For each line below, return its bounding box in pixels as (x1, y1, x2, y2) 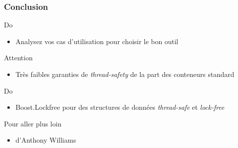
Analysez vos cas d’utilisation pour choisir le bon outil (15, 36, 179, 46)
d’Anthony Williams (15, 135, 76, 145)
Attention (4, 52, 33, 63)
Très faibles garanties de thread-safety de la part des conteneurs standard (15, 69, 235, 79)
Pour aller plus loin (4, 118, 62, 128)
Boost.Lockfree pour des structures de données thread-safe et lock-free (15, 102, 224, 112)
